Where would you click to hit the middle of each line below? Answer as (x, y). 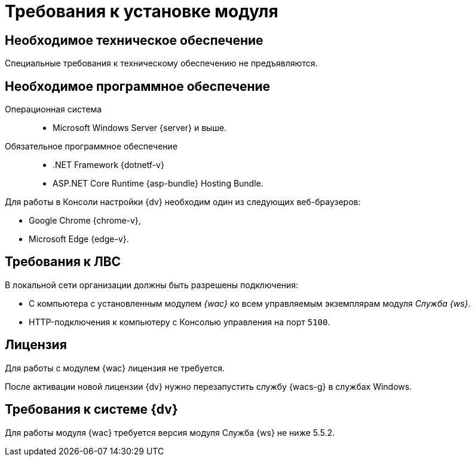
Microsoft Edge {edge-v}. (79, 239)
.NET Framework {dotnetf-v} (108, 165)
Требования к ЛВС (63, 262)
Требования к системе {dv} (91, 410)
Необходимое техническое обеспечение (134, 40)
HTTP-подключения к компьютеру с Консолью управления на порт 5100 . (180, 322)
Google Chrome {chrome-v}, (85, 221)
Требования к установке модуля (142, 11)
